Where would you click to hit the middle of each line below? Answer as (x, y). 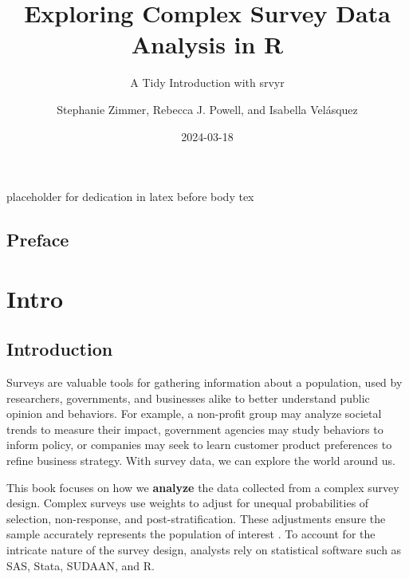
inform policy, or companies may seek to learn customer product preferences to (199, 445)
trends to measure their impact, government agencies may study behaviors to (195, 429)
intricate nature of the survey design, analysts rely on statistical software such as (204, 549)
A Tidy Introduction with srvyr (207, 83)
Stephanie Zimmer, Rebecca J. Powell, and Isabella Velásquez (207, 109)
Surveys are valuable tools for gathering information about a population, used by (204, 382)
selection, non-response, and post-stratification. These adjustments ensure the (196, 518)
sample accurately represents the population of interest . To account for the (191, 534)
